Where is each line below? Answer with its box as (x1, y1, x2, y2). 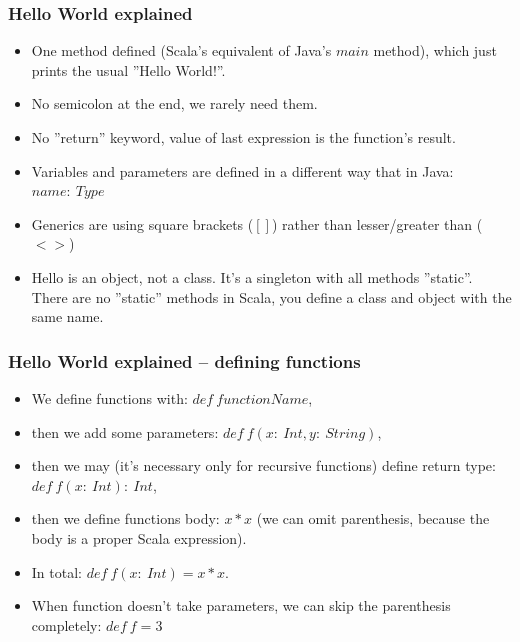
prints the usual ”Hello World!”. (31, 59, 226, 80)
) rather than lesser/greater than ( (271, 213, 483, 234)
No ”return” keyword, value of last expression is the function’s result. (31, 127, 456, 147)
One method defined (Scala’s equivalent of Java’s (31, 40, 332, 61)
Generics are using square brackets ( (31, 213, 254, 234)
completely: (31, 614, 102, 635)
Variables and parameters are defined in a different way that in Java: (31, 160, 454, 181)
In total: (31, 561, 82, 582)
